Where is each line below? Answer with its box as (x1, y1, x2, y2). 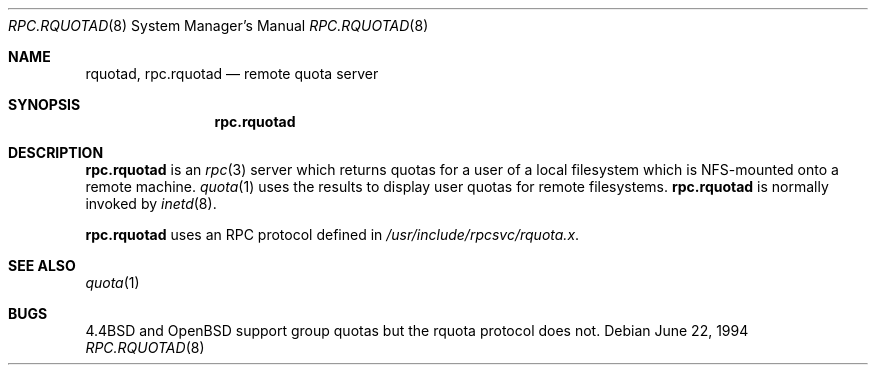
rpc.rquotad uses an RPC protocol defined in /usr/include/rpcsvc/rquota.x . (85, 226, 580, 243)
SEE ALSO (8, 257, 76, 274)
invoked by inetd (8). (85, 195, 217, 212)
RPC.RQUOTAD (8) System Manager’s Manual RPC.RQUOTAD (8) (8, 17, 429, 34)
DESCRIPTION (8, 144, 104, 161)
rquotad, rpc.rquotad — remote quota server (85, 65, 379, 82)
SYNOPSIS (8, 96, 81, 113)
